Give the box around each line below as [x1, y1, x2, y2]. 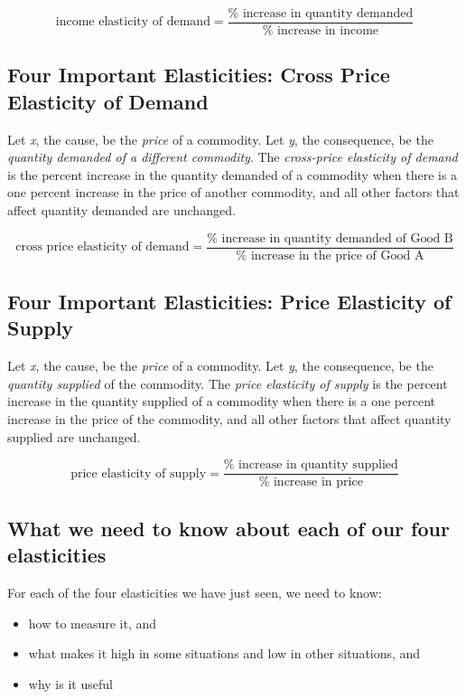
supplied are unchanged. [7, 427, 141, 446]
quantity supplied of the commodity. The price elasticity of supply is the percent [7, 373, 448, 392]
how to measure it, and [28, 613, 157, 632]
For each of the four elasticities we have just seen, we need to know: [7, 582, 382, 601]
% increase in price [258, 476, 363, 489]
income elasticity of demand [55, 15, 210, 29]
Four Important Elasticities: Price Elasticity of [7, 288, 452, 316]
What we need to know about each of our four [7, 514, 450, 542]
